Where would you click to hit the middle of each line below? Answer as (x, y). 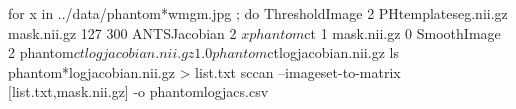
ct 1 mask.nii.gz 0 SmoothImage (402, 32)
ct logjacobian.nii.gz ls (333, 52)
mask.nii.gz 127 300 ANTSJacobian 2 (122, 32)
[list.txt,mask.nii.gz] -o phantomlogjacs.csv (138, 91)
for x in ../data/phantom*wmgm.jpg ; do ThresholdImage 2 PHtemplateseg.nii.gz (258, 13)
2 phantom (41, 52)
